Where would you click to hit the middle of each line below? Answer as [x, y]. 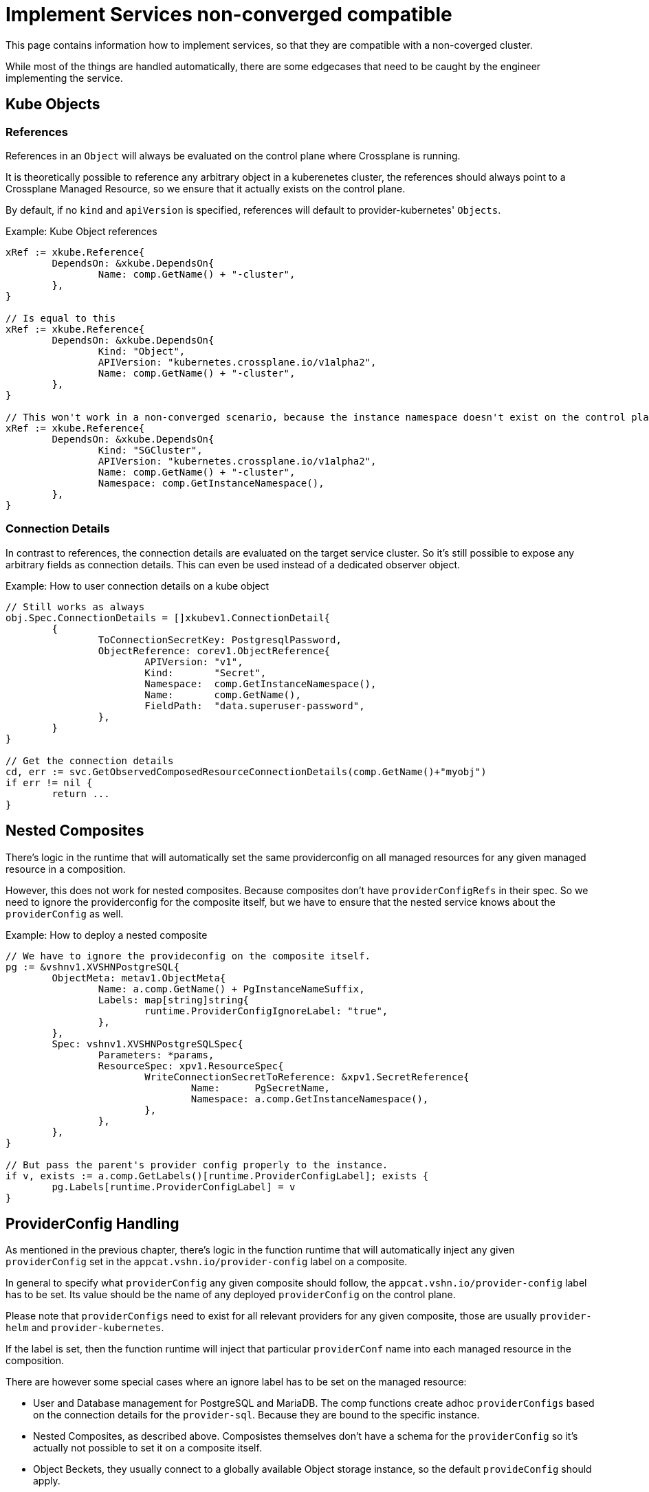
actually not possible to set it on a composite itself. [147, 1448]
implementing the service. [64, 78]
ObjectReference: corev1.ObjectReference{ [214, 650]
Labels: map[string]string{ [174, 1000]
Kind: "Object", [142, 351]
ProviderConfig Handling [92, 1223]
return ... [81, 793]
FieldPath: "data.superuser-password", [255, 705]
